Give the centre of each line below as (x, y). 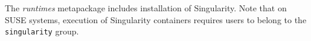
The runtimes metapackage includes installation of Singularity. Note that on (146, 8)
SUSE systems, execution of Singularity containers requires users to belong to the (156, 19)
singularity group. (42, 31)
